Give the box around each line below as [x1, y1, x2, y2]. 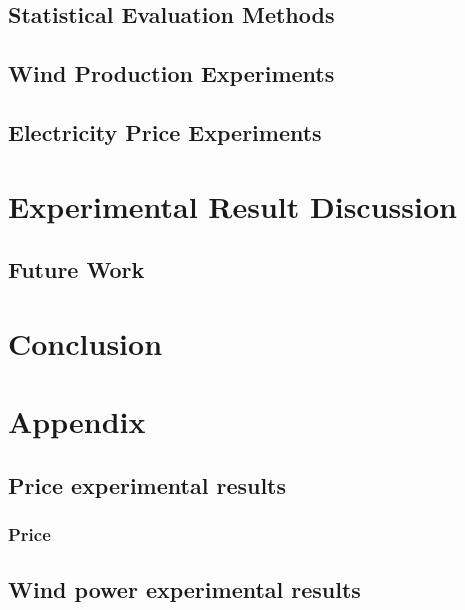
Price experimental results [8, 469, 287, 500]
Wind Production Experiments [8, 58, 335, 89]
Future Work [8, 254, 145, 285]
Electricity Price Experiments [8, 116, 322, 147]
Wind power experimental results [8, 574, 361, 605]
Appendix [8, 401, 146, 442]
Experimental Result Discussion [8, 185, 457, 226]
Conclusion [8, 322, 163, 363]
